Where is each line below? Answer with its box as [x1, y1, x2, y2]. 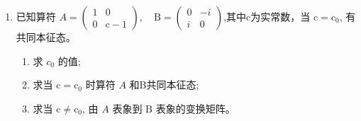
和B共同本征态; [129, 77, 199, 92]
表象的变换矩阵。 [155, 100, 235, 115]
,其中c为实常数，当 [223, 9, 311, 23]
